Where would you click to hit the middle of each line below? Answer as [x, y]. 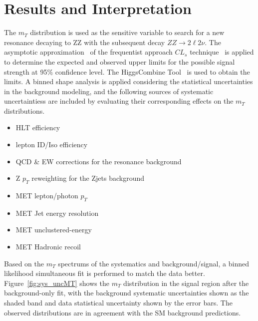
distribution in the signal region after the [186, 283]
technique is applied [222, 52]
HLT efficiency [38, 127]
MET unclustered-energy [54, 230]
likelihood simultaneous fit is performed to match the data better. [105, 273]
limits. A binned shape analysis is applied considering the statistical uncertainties [129, 81]
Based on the [24, 263]
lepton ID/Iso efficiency [52, 144]
